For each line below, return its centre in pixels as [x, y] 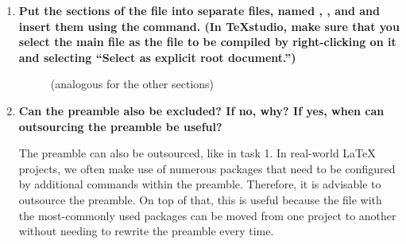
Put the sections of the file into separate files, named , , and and [199, 10]
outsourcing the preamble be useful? [120, 126]
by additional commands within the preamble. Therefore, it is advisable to [200, 184]
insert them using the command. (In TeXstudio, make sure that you [209, 26]
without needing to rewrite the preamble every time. [146, 231]
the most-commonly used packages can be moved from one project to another [207, 215]
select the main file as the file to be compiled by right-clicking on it [207, 42]
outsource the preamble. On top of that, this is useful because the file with [200, 199]
